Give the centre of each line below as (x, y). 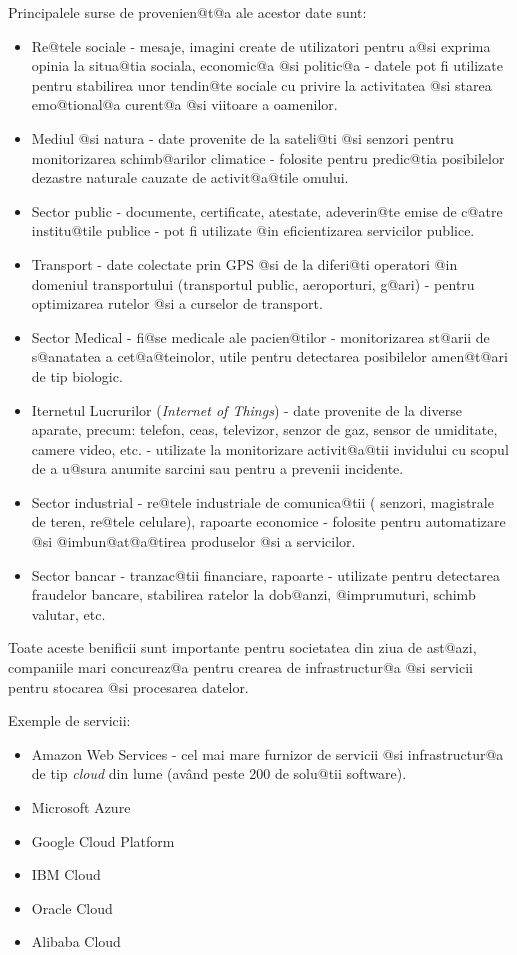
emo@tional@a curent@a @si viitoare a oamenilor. (184, 104)
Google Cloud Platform (103, 840)
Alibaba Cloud (76, 941)
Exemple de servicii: (69, 720)
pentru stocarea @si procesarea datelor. (128, 686)
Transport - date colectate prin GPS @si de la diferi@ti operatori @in (244, 263)
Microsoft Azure (81, 807)
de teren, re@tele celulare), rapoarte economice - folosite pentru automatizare (268, 521)
